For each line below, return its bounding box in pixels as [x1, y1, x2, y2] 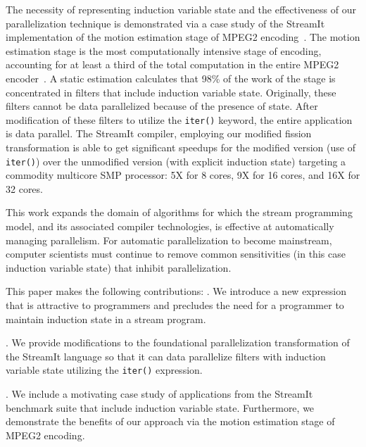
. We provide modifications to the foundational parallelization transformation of [6, 335, 350, 350]
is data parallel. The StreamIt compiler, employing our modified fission [6, 126, 312, 141]
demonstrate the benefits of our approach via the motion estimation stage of [6, 414, 335, 429]
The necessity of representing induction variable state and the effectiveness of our [6, 2, 356, 16]
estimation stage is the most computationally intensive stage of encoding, [6, 43, 322, 58]
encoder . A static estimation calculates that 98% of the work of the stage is [6, 70, 336, 85]
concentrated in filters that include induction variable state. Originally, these [6, 84, 336, 99]
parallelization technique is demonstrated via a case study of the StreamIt [6, 15, 325, 30]
